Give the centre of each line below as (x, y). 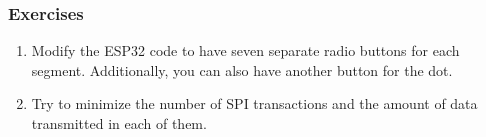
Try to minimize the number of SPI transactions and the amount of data (254, 103)
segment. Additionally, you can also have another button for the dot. (242, 69)
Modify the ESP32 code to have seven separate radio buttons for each (245, 50)
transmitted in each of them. (119, 123)
